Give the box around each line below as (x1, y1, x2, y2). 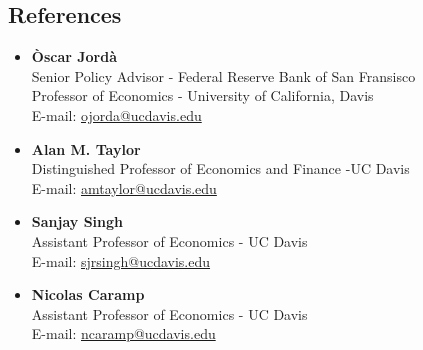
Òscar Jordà (31, 46, 118, 67)
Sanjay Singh (31, 211, 124, 232)
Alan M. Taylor (31, 138, 141, 159)
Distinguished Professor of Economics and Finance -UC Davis (31, 158, 410, 179)
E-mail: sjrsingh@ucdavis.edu (31, 250, 211, 271)
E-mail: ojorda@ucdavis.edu (31, 104, 202, 125)
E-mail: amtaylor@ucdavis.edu (31, 177, 217, 198)
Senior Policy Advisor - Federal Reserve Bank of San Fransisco (31, 65, 416, 86)
